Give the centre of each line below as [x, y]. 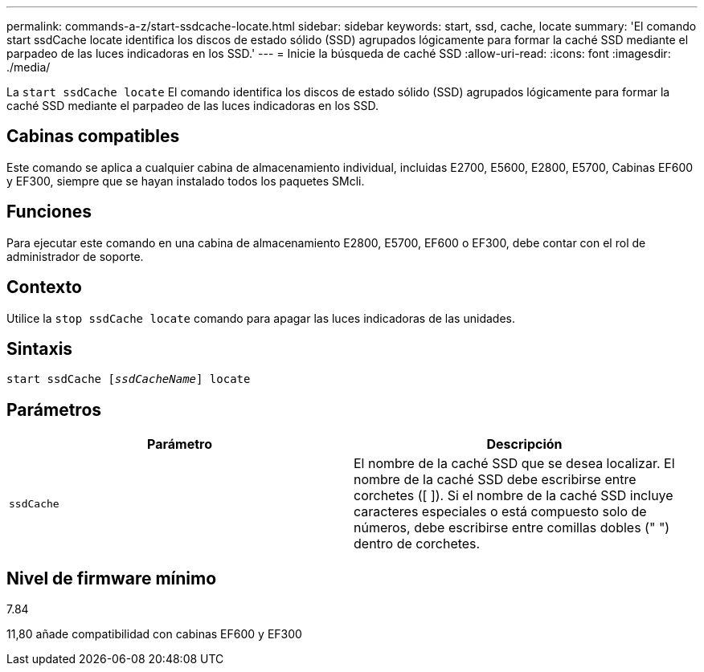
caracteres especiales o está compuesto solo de [500, 512]
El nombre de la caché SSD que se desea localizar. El [514, 464]
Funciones [49, 212]
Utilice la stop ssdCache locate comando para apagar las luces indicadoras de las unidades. [261, 318]
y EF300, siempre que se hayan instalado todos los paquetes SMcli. [186, 181]
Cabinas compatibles [93, 136]
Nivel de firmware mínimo [112, 578]
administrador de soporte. [75, 256]
